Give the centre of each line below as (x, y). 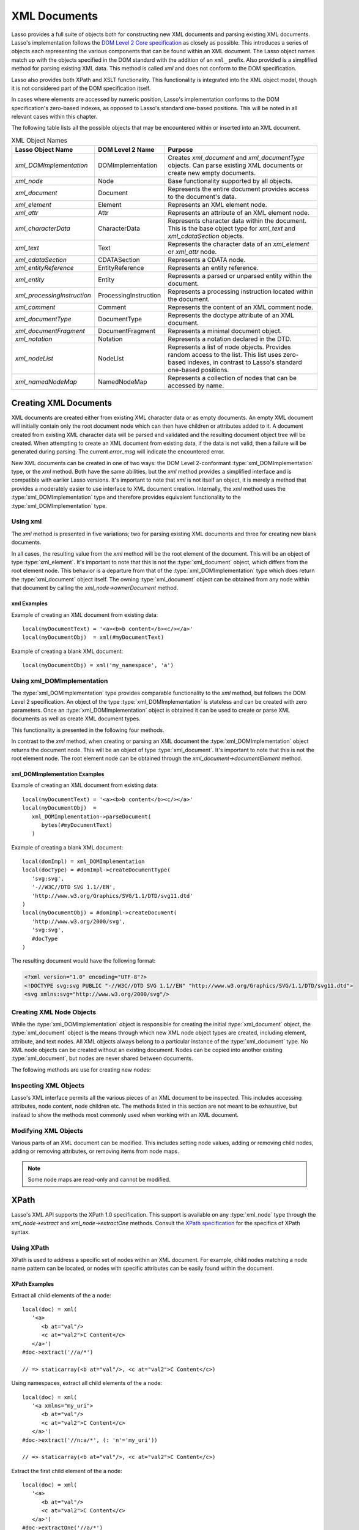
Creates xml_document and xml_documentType (236, 158)
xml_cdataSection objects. (206, 236)
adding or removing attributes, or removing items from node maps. (95, 1151)
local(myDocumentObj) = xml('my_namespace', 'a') (98, 665)
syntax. (20, 1232)
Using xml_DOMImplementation (60, 681)
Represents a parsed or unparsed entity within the (240, 276)
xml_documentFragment (50, 331)
